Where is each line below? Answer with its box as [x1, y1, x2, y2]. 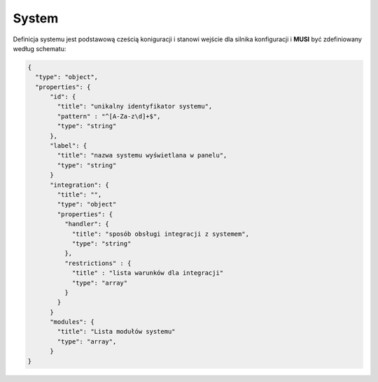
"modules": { [50, 318, 94, 326]
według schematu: [13, 44, 66, 52]
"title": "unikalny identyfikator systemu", [57, 102, 213, 111]
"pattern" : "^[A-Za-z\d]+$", [57, 112, 161, 120]
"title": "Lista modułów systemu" [57, 327, 176, 336]
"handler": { [64, 220, 110, 228]
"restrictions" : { [64, 259, 132, 267]
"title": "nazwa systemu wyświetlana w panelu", [57, 151, 227, 160]
